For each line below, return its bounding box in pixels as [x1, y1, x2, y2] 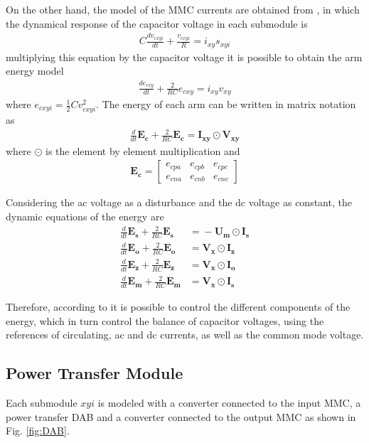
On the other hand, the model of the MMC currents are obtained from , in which [6, 2, 360, 16]
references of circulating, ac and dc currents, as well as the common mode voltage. [6, 327, 364, 342]
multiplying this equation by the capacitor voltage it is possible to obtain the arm [6, 49, 363, 64]
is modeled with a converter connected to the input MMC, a [97, 395, 361, 410]
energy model [6, 63, 64, 78]
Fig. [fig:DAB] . [6, 423, 70, 438]
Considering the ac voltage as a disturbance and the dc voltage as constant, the [6, 195, 352, 210]
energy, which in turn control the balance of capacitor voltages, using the [6, 313, 324, 328]
